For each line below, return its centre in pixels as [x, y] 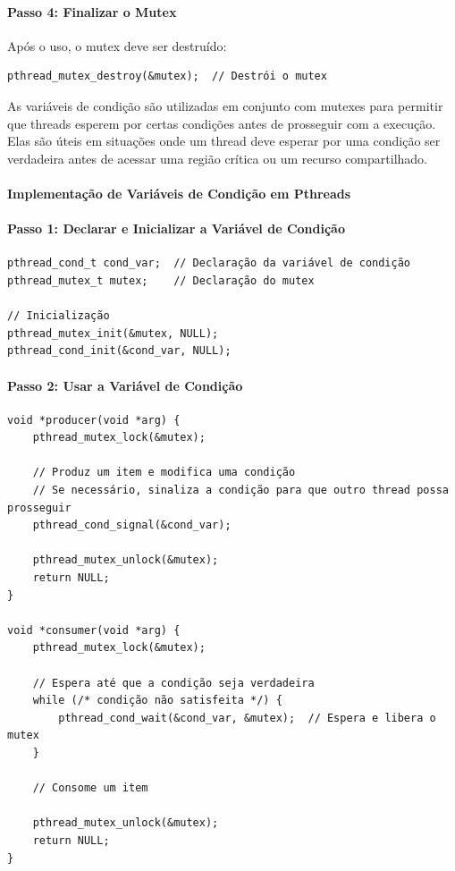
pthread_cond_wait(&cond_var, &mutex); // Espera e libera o [247, 718]
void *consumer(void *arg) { [94, 630]
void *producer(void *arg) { [94, 420]
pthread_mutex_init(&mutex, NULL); [113, 333]
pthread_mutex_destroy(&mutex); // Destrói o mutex [167, 76]
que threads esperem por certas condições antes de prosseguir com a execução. [222, 123]
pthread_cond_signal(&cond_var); [132, 525]
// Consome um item [90, 788]
